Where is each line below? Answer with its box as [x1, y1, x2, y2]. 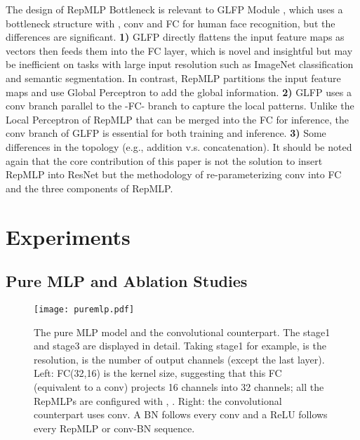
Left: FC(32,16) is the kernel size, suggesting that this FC [34, 366, 282, 380]
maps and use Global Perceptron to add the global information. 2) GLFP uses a [6, 84, 352, 99]
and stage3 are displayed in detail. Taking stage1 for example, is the [34, 338, 326, 353]
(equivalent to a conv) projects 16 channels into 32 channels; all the [34, 379, 324, 394]
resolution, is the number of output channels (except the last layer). [34, 352, 325, 366]
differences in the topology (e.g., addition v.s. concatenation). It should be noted [6, 139, 352, 154]
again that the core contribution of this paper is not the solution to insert [6, 153, 323, 168]
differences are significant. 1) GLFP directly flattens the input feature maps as [6, 29, 345, 44]
